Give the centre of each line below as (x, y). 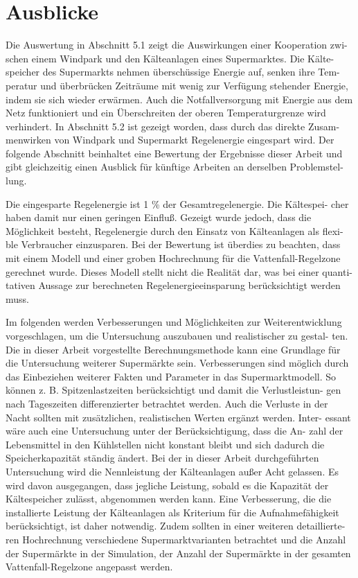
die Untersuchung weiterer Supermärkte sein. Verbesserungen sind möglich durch (177, 363)
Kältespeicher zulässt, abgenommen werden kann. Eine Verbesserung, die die (169, 499)
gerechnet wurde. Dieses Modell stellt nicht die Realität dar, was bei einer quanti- (179, 271)
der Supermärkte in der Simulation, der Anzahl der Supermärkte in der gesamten (178, 553)
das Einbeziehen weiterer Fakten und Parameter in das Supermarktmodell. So (171, 376)
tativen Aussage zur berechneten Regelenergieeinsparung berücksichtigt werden (173, 285)
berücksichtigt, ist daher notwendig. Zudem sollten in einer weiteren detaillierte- (176, 526)
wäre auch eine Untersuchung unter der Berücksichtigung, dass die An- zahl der (174, 431)
